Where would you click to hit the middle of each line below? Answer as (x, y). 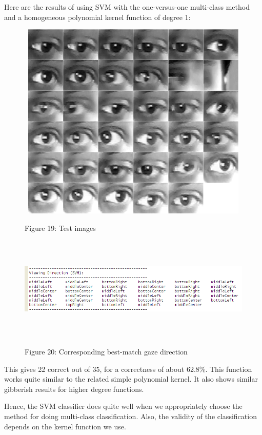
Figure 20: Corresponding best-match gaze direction (106, 351)
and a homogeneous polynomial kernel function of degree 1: (97, 17)
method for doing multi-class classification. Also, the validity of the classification (130, 416)
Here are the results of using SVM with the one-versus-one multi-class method (127, 7)
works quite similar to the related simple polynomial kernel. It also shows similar (131, 379)
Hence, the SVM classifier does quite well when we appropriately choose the (123, 406)
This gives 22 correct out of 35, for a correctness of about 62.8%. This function (128, 369)
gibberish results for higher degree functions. (74, 389)
